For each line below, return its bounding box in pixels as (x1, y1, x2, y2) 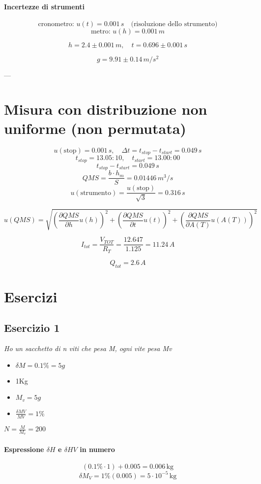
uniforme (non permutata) (4, 118, 186, 138)
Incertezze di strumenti (4, 1, 85, 11)
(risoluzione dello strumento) (131, 20, 218, 28)
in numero (80, 444, 115, 454)
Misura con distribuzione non (4, 98, 207, 119)
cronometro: (38, 20, 74, 28)
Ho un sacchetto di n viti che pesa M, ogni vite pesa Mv (4, 343, 172, 354)
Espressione (4, 444, 44, 454)
